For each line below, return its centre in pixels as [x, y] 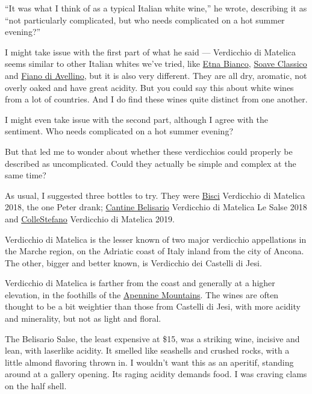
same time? [26, 175]
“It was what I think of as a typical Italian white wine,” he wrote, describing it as [156, 8]
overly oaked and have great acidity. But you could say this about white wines [149, 87]
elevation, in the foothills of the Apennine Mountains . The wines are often [142, 294]
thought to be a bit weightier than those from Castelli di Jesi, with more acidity [153, 306]
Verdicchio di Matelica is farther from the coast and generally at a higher [140, 283]
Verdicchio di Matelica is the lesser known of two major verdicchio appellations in [156, 239]
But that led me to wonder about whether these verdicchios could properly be [149, 151]
